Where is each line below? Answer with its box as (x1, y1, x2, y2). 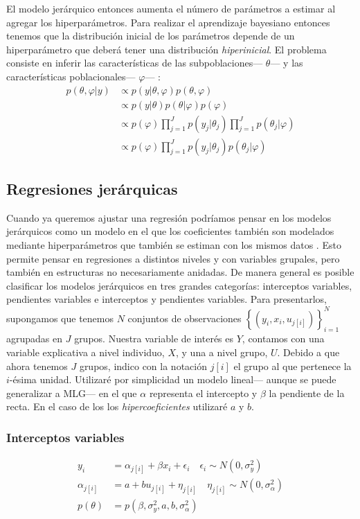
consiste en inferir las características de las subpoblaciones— (6, 55, 263, 70)
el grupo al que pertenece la (233, 358, 352, 373)
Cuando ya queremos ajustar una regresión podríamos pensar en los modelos (6, 210, 332, 225)
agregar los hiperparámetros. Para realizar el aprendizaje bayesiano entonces (6, 15, 330, 29)
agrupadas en (6, 331, 63, 346)
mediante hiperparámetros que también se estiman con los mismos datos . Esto (6, 238, 341, 252)
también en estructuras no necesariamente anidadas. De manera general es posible (6, 265, 354, 279)
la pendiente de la (269, 385, 345, 400)
